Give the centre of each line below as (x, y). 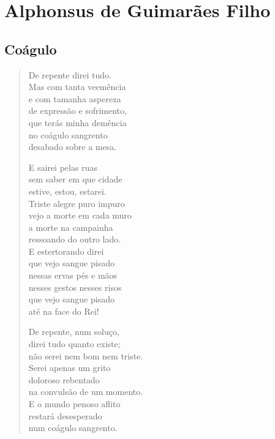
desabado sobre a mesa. (73, 147)
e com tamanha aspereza (75, 98)
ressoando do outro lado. (75, 239)
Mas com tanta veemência (77, 87)
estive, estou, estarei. (67, 191)
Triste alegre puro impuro (77, 203)
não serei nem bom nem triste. (86, 355)
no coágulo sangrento (68, 134)
